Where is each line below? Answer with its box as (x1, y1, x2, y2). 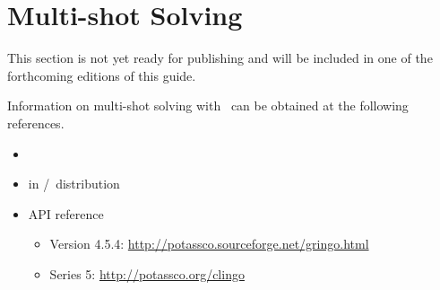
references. (7, 113, 65, 132)
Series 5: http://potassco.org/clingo (49, 264, 245, 283)
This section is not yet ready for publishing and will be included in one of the (7, 48, 433, 67)
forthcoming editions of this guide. (7, 66, 196, 84)
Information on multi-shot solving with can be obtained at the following (7, 96, 409, 115)
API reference (28, 204, 104, 223)
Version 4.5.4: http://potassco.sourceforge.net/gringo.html (49, 234, 369, 253)
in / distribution (28, 174, 120, 193)
